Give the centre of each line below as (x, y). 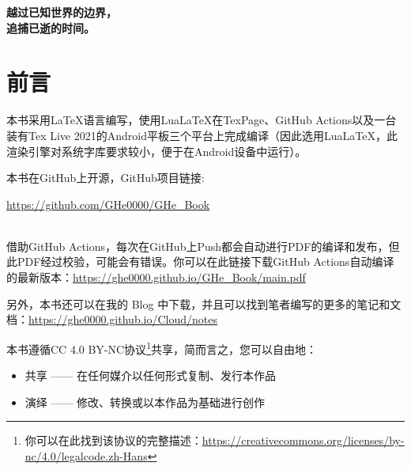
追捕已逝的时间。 (51, 27)
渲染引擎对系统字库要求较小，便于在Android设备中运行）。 (156, 151)
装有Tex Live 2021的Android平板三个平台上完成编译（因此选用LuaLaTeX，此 (202, 135)
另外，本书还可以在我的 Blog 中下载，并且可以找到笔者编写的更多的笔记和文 (204, 303)
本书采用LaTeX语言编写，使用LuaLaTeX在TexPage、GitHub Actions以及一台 (202, 120)
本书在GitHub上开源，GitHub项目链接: (106, 178)
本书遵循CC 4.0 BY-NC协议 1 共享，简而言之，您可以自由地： (162, 347)
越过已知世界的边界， (62, 12)
